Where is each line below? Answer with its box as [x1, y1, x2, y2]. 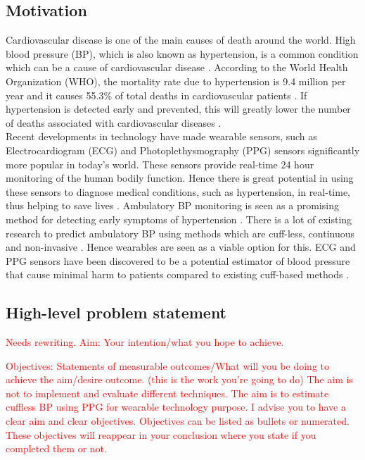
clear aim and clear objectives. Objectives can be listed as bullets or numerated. [6, 414, 350, 428]
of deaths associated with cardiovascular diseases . [6, 115, 222, 130]
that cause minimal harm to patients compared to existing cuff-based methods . [6, 267, 350, 282]
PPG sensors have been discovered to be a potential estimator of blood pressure [6, 253, 350, 268]
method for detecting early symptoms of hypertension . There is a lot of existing [6, 211, 352, 226]
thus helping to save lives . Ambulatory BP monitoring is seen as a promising [6, 198, 339, 213]
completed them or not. [6, 441, 107, 456]
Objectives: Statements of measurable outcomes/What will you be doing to [6, 358, 329, 373]
